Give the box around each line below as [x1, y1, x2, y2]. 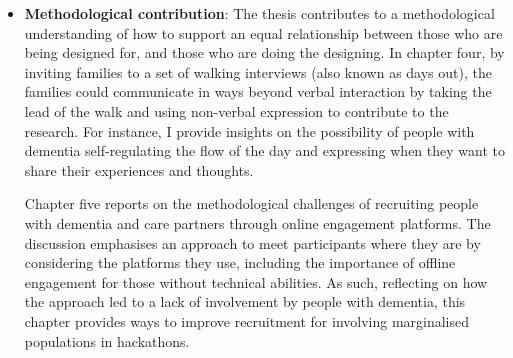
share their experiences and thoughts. [24, 159, 254, 180]
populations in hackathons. [24, 330, 190, 351]
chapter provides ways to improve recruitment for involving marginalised [24, 310, 470, 331]
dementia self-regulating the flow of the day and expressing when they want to [24, 140, 505, 161]
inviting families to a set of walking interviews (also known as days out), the [24, 61, 492, 82]
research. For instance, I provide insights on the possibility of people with [24, 120, 475, 141]
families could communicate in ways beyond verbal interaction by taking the [24, 81, 492, 102]
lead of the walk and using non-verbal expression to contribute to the [24, 100, 449, 121]
